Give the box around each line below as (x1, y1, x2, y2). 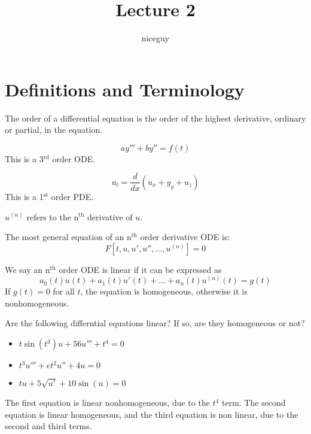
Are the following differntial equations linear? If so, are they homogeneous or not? (5, 317, 305, 329)
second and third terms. (5, 420, 92, 432)
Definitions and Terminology (5, 77, 245, 101)
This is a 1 (5, 190, 44, 202)
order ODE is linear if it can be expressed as (59, 263, 222, 275)
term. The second (222, 396, 286, 409)
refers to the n (26, 210, 79, 223)
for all (53, 285, 75, 298)
